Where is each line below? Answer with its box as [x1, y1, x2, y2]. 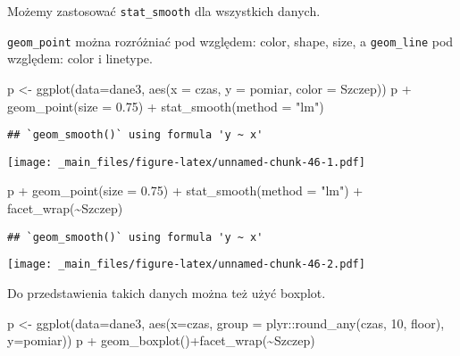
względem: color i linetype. [7, 49, 153, 68]
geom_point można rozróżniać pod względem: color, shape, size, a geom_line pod [7, 31, 454, 50]
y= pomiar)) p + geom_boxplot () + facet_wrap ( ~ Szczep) [7, 331, 315, 350]
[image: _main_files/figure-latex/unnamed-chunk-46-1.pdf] [7, 155, 365, 169]
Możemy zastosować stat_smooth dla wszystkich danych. [7, 2, 321, 20]
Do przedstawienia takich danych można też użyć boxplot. [7, 283, 326, 302]
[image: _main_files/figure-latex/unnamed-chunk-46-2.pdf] [7, 258, 365, 271]
